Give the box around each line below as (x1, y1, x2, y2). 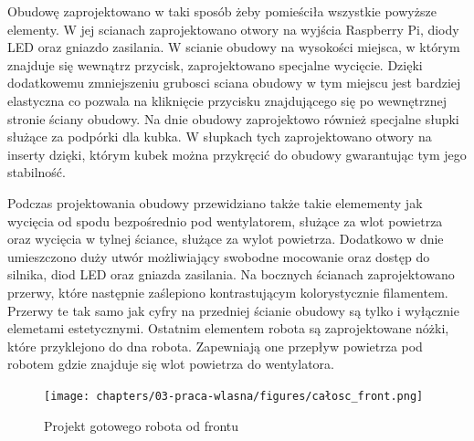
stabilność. (7, 163, 66, 182)
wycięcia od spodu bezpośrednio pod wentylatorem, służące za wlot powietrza (7, 211, 443, 230)
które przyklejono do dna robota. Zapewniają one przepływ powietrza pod (7, 336, 423, 355)
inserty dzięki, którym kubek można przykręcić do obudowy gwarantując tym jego (7, 144, 467, 163)
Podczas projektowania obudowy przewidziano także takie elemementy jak (7, 193, 423, 212)
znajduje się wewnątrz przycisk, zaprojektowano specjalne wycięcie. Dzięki (7, 55, 423, 74)
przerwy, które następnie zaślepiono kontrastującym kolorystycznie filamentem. (7, 282, 448, 301)
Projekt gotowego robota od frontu (44, 415, 239, 435)
